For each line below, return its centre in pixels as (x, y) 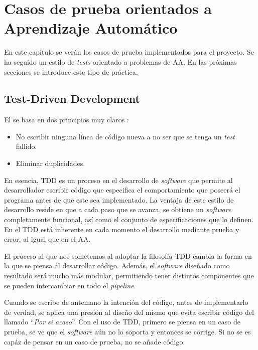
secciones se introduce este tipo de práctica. (71, 71)
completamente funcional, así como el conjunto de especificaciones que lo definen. (129, 219)
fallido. (26, 146)
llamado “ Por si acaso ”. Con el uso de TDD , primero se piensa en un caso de (122, 322)
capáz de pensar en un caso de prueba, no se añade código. (95, 341)
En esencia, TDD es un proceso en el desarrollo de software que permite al (118, 180)
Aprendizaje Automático (91, 28)
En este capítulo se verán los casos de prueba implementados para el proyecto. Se (129, 52)
